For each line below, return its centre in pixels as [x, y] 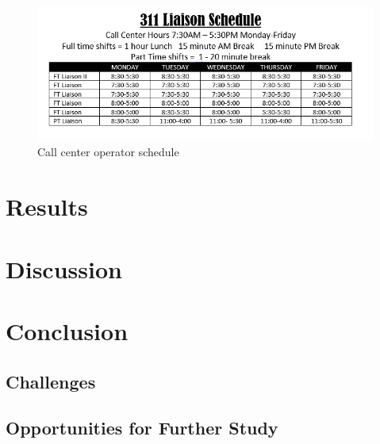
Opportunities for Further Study [142, 428]
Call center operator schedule [108, 152]
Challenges [51, 381]
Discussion [64, 268]
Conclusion [67, 330]
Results [47, 207]
